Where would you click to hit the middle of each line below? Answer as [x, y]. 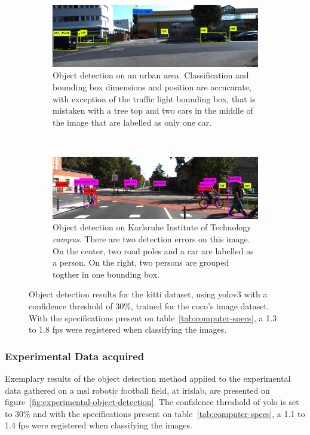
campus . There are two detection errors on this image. [151, 238]
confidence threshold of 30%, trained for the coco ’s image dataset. [149, 305]
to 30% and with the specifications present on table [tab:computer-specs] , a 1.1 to [155, 413]
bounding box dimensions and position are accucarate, [152, 86]
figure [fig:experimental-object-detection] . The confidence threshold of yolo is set [152, 402]
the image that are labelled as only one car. [132, 122]
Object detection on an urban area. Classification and [151, 75]
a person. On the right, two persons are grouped [141, 262]
